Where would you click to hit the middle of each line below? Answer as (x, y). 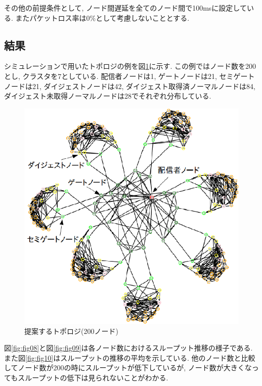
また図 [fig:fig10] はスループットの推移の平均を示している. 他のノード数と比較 (130, 357)
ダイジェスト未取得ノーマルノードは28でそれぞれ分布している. (108, 96)
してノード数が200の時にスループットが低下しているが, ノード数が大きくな (128, 368)
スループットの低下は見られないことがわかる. (93, 377)
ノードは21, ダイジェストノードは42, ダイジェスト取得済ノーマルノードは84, (130, 86)
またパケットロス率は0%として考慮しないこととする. (102, 17)
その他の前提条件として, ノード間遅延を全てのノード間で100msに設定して (125, 8)
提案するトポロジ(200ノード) (71, 331)
